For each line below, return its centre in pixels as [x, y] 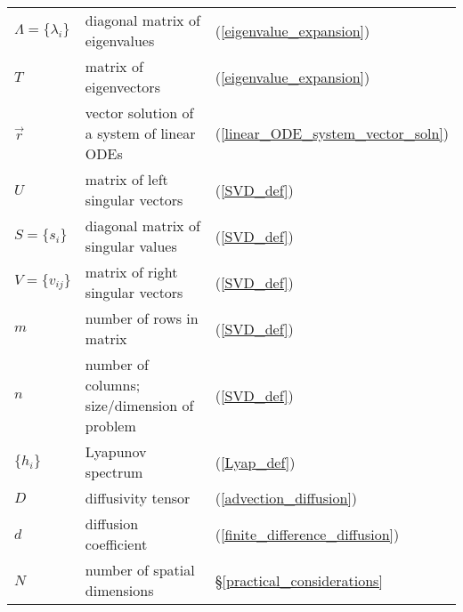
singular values [131, 246]
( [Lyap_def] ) [255, 462]
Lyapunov [116, 451]
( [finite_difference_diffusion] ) [307, 534]
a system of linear [140, 133]
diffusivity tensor [138, 498]
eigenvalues [120, 40]
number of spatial [140, 570]
